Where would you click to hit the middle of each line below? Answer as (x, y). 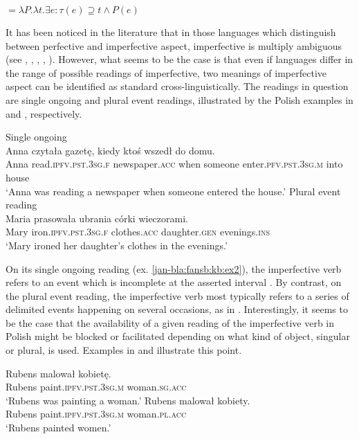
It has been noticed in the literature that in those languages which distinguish (171, 32)
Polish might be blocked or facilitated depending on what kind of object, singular (178, 336)
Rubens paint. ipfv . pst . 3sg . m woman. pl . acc (96, 414)
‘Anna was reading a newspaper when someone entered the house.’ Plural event (173, 191)
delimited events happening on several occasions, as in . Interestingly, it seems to (177, 309)
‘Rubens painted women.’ (58, 428)
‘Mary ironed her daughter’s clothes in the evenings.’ (117, 245)
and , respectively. (44, 113)
